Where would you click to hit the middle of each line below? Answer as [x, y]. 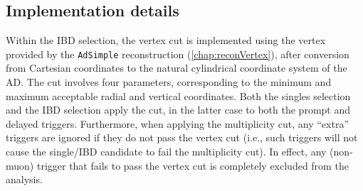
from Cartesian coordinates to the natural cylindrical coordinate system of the [177, 68]
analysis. [24, 179]
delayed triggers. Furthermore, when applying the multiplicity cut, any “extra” [177, 123]
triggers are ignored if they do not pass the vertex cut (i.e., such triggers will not [182, 137]
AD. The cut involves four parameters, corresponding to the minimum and [169, 82]
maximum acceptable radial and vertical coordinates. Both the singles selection [178, 95]
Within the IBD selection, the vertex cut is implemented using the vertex [166, 40]
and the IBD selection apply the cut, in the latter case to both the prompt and [178, 110]
